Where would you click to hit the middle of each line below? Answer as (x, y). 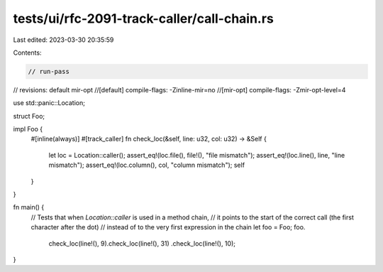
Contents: (27, 53)
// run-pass (49, 71)
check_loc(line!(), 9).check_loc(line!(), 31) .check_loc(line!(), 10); (142, 243)
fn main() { (29, 207)
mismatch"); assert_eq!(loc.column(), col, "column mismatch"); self (146, 165)
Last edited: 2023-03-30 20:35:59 (63, 40)
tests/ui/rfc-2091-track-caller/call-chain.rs (144, 18)
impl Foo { (28, 129)
